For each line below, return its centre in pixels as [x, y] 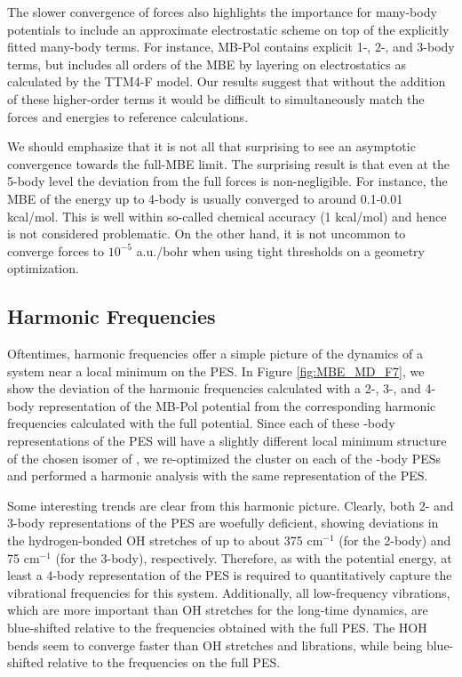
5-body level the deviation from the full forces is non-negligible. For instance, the [227, 181]
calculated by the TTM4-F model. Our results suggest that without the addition [227, 81]
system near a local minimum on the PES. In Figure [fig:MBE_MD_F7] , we [216, 371]
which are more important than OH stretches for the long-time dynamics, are [218, 610]
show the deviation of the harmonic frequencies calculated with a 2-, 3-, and [214, 388]
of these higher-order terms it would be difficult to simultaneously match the [216, 98]
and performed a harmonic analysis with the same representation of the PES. [218, 476]
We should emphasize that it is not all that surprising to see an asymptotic [211, 146]
